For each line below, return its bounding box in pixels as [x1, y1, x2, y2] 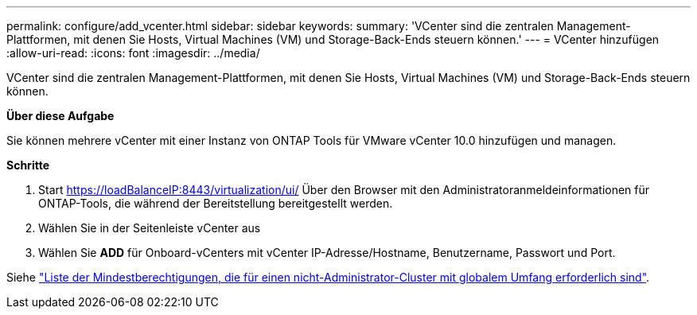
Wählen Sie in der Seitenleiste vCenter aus [38, 221, 261, 235]
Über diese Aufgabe [6, 109, 115, 122]
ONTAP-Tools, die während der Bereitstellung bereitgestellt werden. [38, 196, 393, 210]
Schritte [6, 158, 49, 172]
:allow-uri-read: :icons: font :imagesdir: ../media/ [6, 46, 260, 60]
